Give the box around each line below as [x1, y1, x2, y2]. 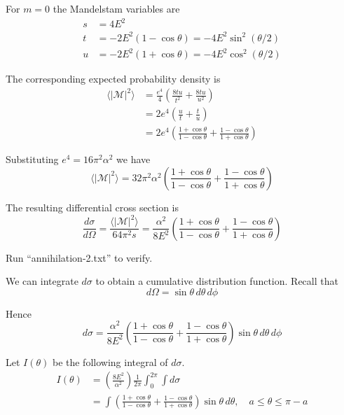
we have [116, 152, 151, 167]
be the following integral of [52, 354, 168, 369]
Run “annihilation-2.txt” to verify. [6, 250, 153, 265]
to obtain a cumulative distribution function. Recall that [95, 274, 338, 288]
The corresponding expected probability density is [6, 71, 221, 86]
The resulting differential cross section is [6, 199, 179, 214]
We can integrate [6, 274, 78, 288]
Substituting [6, 152, 59, 167]
